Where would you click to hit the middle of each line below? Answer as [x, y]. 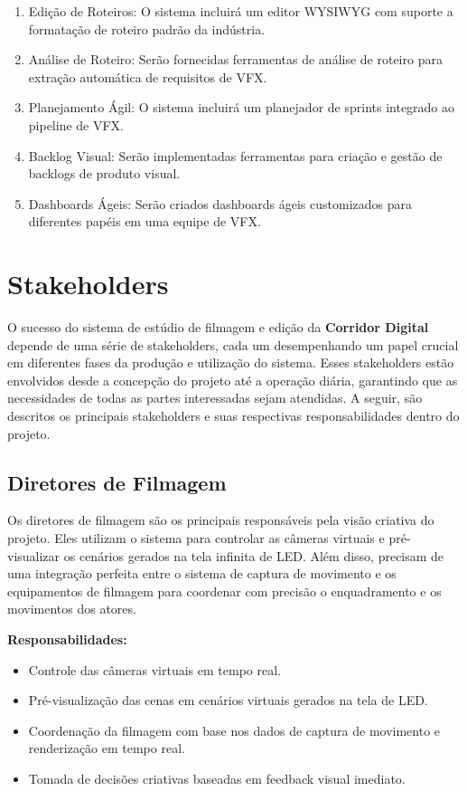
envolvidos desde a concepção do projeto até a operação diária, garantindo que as [233, 380]
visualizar [34, 555]
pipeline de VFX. [76, 124]
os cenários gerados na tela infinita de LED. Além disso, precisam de [254, 555]
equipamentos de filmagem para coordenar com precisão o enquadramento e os [224, 591]
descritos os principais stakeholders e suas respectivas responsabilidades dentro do [233, 416]
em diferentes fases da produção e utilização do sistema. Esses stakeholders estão [231, 362]
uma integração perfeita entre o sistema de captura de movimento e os [202, 573]
